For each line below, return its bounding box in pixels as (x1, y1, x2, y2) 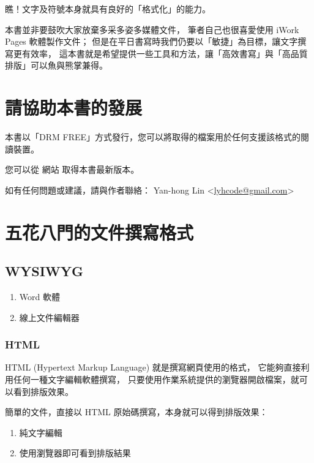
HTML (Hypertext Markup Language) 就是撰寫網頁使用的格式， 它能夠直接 (5, 361, 301, 374)
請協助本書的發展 (5, 95, 143, 120)
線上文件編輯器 (19, 311, 80, 323)
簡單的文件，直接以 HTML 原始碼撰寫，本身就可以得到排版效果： (5, 405, 268, 418)
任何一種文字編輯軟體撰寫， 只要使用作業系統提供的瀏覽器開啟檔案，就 (13, 373, 299, 386)
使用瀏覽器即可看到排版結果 (19, 446, 131, 459)
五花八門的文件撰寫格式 (5, 219, 194, 244)
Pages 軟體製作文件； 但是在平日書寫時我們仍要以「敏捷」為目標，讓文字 (5, 35, 298, 48)
